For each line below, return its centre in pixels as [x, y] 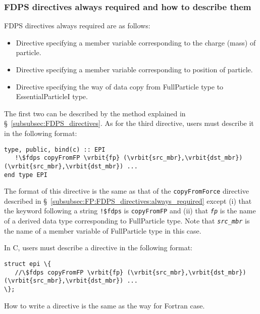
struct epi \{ [28, 264]
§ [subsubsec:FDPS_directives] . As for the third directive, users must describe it [129, 123]
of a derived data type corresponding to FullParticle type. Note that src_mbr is [127, 221]
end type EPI [26, 175]
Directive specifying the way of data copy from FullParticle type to [120, 86]
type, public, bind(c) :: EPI [55, 149]
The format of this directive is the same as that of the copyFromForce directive [127, 191]
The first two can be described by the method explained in [95, 113]
